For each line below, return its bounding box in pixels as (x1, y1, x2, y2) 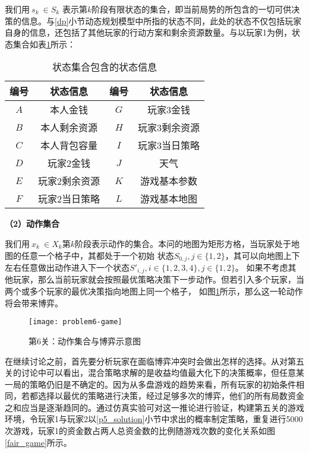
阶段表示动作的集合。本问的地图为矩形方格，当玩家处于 (74, 237, 291, 249)
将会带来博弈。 (5, 296, 63, 309)
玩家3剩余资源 (138, 121, 200, 135)
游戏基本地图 (140, 192, 198, 206)
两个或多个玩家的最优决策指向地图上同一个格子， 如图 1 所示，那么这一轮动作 (5, 285, 303, 297)
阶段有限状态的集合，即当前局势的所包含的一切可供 (92, 3, 292, 15)
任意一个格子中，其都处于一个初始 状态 (21, 249, 174, 261)
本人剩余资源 (40, 121, 98, 135)
